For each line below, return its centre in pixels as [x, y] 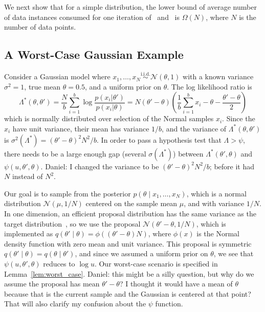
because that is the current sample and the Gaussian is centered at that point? [128, 293]
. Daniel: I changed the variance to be [100, 166]
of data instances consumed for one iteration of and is [92, 17]
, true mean [42, 86]
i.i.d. [145, 74]
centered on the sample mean [131, 203]
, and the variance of [194, 128]
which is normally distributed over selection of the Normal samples [109, 118]
